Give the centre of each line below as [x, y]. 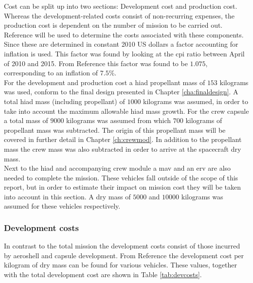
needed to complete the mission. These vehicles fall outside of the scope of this [121, 177]
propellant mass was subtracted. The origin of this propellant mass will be [115, 130]
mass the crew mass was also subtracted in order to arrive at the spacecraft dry [123, 149]
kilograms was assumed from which [119, 120]
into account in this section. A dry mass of [67, 196]
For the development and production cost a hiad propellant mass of [105, 82]
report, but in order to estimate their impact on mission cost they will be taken [122, 187]
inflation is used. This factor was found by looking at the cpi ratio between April [124, 53]
